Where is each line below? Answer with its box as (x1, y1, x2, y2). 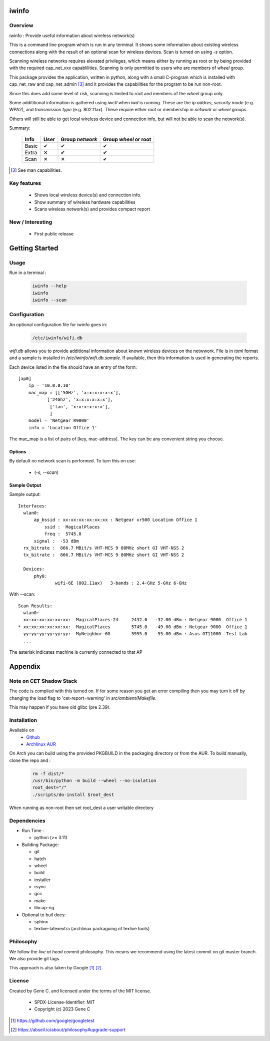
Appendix (9, 662, 40, 671)
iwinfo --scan (32, 297, 67, 303)
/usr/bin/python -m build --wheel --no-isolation (32, 778, 156, 784)
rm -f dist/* (32, 770, 64, 776)
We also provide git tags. (9, 955, 60, 961)
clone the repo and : (9, 757, 51, 763)
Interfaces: (18, 503, 47, 508)
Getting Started (9, 243, 58, 252)
